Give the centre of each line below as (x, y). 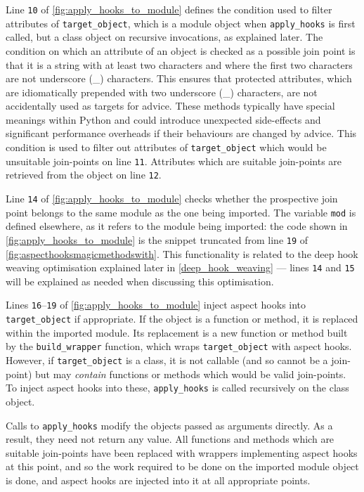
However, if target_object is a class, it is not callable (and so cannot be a (167, 360)
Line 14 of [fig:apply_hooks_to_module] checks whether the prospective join (172, 199)
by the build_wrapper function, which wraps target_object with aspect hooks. (179, 346)
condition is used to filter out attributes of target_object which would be (166, 147)
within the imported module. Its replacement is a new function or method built (177, 332)
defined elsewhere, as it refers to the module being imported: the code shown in (177, 226)
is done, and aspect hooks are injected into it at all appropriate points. (158, 480)
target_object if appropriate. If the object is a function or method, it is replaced (182, 319)
